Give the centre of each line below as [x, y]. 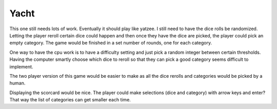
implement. [21, 67]
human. [17, 83]
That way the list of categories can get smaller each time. [70, 100]
